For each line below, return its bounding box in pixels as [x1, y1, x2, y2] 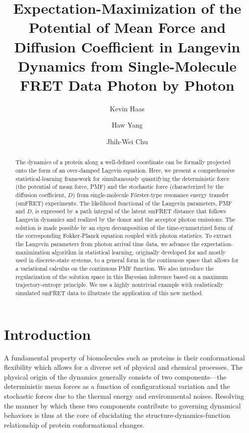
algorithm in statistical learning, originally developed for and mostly [52, 248, 226, 256]
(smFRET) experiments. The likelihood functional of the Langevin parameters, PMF [15, 199, 232, 207]
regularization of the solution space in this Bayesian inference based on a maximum [15, 272, 228, 280]
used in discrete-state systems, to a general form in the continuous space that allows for [15, 256, 239, 264]
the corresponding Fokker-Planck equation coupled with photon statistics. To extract [15, 231, 232, 240]
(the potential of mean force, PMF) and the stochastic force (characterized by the [15, 182, 224, 191]
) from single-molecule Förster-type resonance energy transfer [72, 191, 229, 199]
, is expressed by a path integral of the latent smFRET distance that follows [31, 207, 226, 215]
